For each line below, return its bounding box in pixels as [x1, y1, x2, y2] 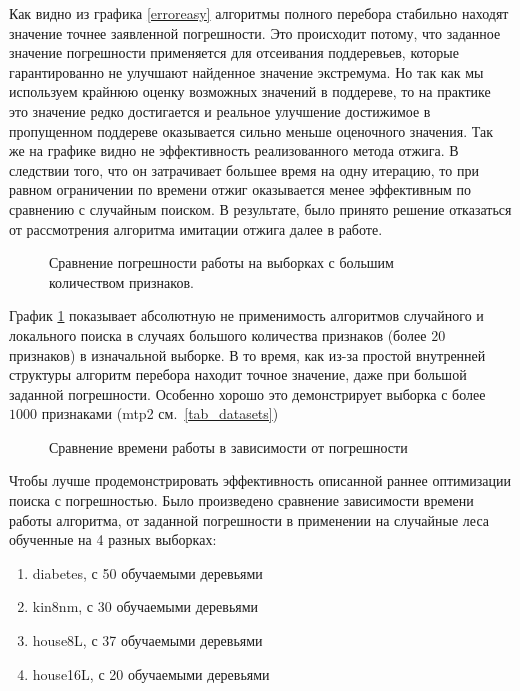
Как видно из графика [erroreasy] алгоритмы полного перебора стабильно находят [9, 3, 509, 23]
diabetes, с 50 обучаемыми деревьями [32, 562, 263, 583]
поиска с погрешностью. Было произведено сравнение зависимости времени [9, 490, 474, 511]
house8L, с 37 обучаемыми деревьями [32, 630, 263, 651]
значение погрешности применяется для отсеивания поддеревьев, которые [9, 42, 459, 63]
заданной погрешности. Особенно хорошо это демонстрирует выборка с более [9, 383, 486, 404]
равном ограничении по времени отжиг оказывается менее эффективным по [9, 179, 472, 200]
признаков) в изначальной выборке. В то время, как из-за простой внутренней [9, 344, 486, 365]
